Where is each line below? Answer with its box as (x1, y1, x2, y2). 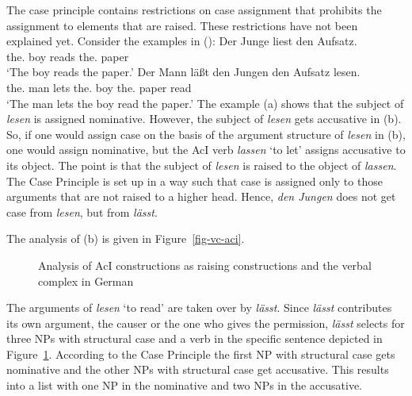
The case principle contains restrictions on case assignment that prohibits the (6, 2, 382, 17)
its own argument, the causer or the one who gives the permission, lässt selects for (6, 314, 405, 331)
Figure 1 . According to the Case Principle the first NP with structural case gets (6, 345, 395, 362)
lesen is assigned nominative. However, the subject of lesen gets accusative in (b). (6, 110, 402, 127)
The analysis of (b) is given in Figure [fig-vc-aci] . (6, 230, 245, 247)
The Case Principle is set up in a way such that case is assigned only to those (6, 172, 383, 189)
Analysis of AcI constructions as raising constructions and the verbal (38, 256, 372, 273)
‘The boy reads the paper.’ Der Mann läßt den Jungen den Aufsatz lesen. (6, 63, 360, 80)
